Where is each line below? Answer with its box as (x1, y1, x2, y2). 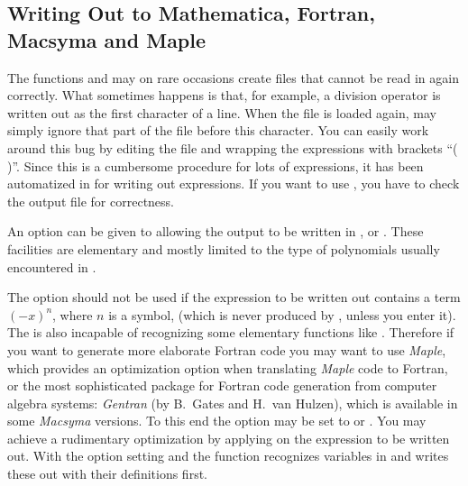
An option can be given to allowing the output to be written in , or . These (7, 222, 424, 241)
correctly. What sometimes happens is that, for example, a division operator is (7, 86, 441, 105)
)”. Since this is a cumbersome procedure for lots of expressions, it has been (7, 156, 424, 175)
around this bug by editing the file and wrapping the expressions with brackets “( (7, 138, 458, 157)
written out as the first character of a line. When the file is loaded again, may (7, 103, 436, 122)
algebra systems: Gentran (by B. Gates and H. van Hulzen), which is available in (7, 393, 458, 412)
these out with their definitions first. (7, 464, 207, 483)
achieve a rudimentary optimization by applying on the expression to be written (7, 428, 450, 447)
